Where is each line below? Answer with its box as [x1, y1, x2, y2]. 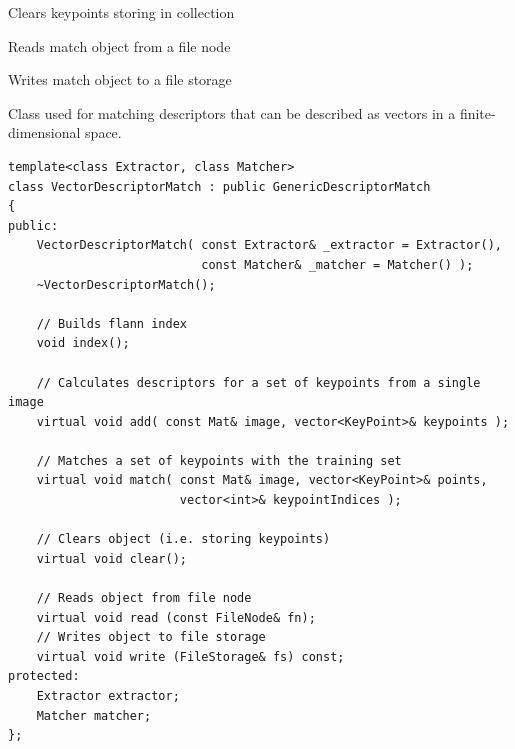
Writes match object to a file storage [8, 69, 232, 90]
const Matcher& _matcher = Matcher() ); [201, 257, 474, 272]
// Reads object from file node [36, 591, 252, 606]
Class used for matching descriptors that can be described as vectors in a [8, 102, 456, 123]
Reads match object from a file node [8, 35, 231, 56]
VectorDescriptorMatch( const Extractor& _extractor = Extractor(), [36, 238, 502, 253]
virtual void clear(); [36, 551, 187, 566]
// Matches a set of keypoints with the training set [36, 453, 402, 468]
